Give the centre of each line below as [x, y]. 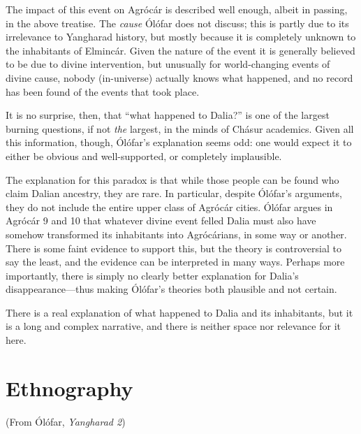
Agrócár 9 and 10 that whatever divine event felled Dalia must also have [161, 220]
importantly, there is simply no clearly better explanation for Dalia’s [152, 275]
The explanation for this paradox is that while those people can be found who [172, 179]
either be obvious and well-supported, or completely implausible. [144, 155]
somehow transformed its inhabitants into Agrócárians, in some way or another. [176, 234]
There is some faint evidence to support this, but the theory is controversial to [174, 248]
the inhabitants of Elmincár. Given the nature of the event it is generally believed [180, 50]
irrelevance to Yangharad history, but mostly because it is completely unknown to [181, 37]
